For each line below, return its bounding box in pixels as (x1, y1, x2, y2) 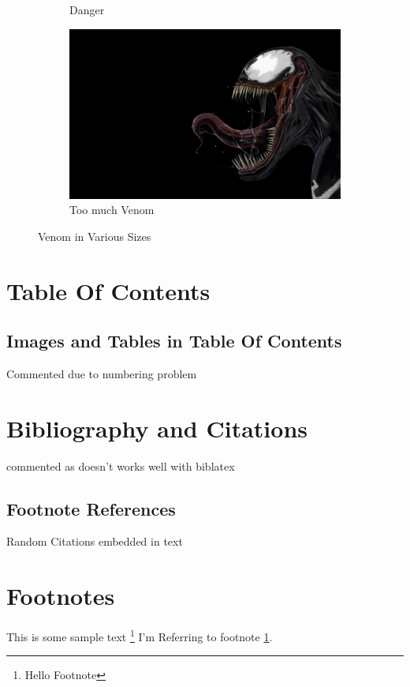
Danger (69, 2, 105, 17)
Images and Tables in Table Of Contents (6, 328, 342, 353)
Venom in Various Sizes (38, 227, 151, 244)
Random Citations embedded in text (6, 533, 183, 550)
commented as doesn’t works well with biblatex (6, 457, 235, 474)
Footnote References (6, 496, 176, 520)
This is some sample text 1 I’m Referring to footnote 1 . (6, 626, 273, 644)
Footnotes (6, 580, 115, 612)
